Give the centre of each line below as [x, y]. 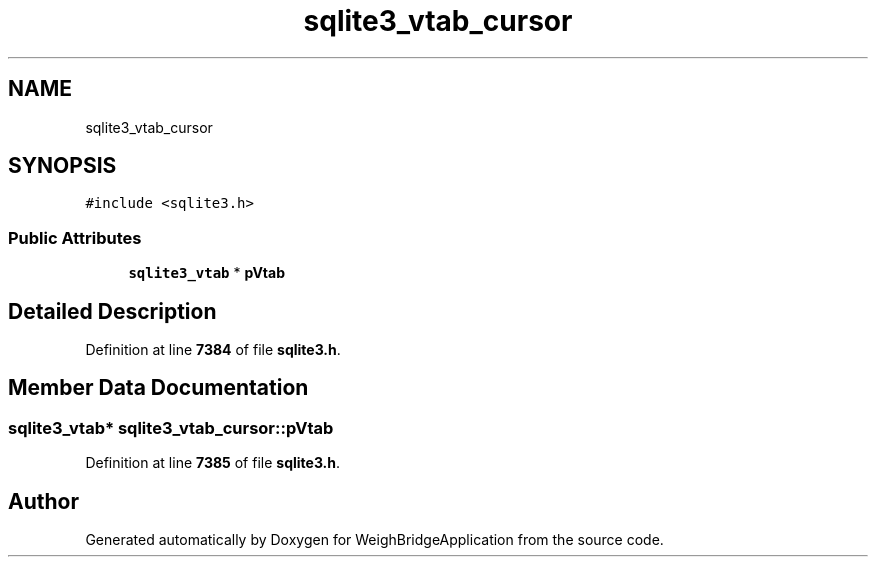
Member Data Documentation [158, 388]
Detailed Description [112, 311]
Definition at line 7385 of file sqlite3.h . [213, 463]
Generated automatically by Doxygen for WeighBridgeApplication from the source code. [374, 540]
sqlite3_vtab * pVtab [207, 273]
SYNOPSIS [62, 166]
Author [43, 501]
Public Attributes [75, 237]
